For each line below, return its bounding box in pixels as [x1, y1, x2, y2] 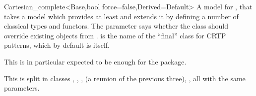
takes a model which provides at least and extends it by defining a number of [4, 11, 239, 21]
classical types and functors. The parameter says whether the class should [4, 21, 228, 31]
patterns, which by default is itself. [4, 40, 110, 50]
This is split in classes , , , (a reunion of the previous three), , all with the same [4, 73, 246, 83]
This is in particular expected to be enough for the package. [4, 56, 187, 66]
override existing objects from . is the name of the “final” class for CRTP [4, 30, 226, 40]
